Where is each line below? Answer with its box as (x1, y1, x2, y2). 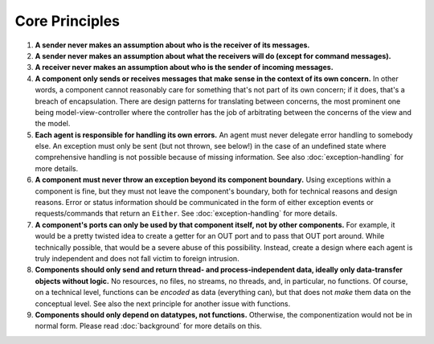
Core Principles (14, 12, 121, 30)
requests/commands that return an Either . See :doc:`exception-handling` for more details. (35, 209, 338, 219)
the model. (35, 119, 71, 129)
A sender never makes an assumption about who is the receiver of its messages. (35, 40, 310, 50)
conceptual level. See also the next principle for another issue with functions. (35, 298, 291, 309)
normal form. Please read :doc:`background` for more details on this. (35, 321, 263, 331)
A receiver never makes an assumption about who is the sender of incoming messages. (35, 63, 334, 72)
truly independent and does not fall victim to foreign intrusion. (35, 253, 240, 263)
